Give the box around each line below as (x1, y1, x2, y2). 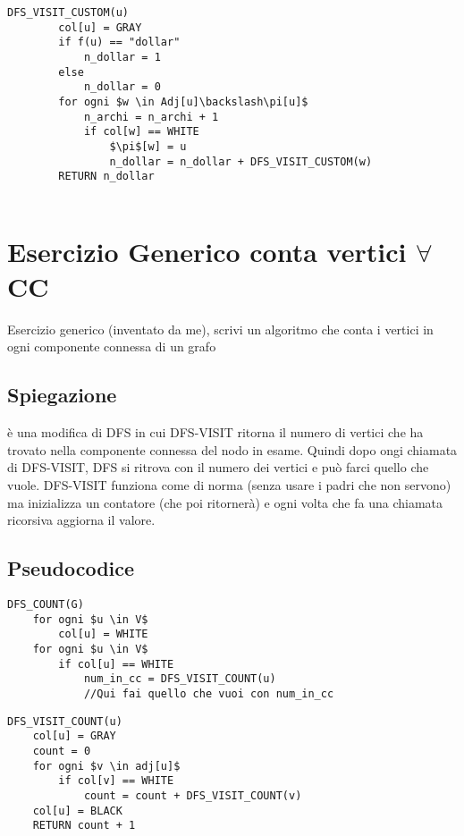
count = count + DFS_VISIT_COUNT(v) (83, 789, 302, 802)
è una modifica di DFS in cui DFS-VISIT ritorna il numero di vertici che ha (7, 423, 424, 442)
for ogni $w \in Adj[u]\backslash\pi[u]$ (58, 95, 308, 108)
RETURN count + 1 (32, 819, 136, 832)
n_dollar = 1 (83, 50, 161, 63)
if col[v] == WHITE (58, 774, 174, 788)
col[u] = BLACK (32, 804, 122, 817)
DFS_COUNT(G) (7, 598, 84, 611)
